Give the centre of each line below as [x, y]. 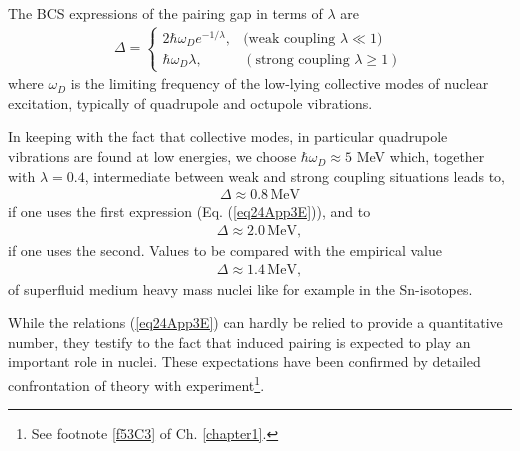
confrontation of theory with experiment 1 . [136, 383]
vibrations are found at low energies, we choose [152, 156]
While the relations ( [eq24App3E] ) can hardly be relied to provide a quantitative [255, 322]
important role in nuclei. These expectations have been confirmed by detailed [244, 361]
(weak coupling [289, 38]
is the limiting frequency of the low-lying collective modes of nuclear [279, 83]
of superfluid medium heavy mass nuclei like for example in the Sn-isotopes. [240, 288]
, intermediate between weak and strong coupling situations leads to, [295, 175]
